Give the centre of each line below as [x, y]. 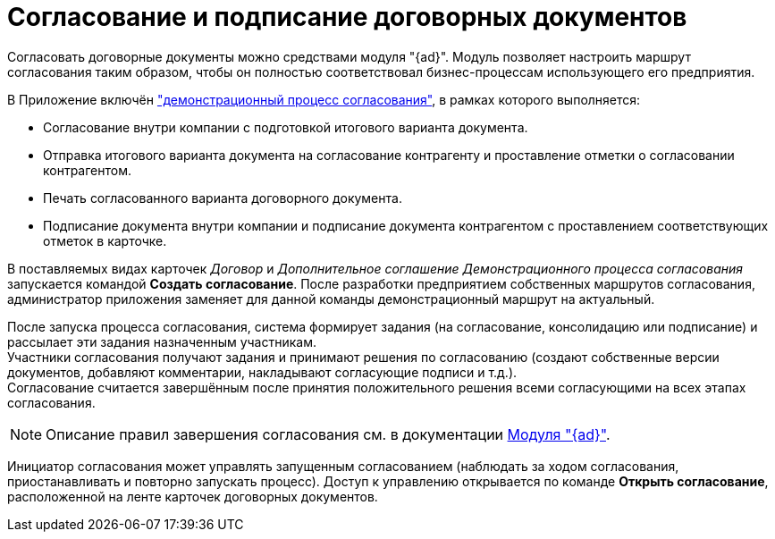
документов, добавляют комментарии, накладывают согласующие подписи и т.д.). [262, 372]
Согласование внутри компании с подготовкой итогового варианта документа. [286, 127]
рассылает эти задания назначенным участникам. [162, 341]
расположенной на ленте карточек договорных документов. [193, 496]
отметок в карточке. [105, 240]
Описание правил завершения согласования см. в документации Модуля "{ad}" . [328, 434]
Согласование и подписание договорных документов [347, 17]
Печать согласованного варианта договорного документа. [223, 198]
